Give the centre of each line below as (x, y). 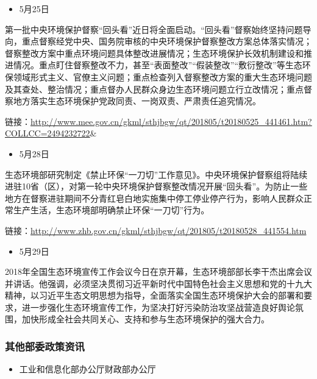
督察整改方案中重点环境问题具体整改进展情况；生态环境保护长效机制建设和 (154, 53)
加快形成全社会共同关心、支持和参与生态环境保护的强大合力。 (145, 319)
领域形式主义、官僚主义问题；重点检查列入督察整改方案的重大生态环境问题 (162, 76)
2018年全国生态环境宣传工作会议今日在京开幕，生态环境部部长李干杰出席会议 (158, 271)
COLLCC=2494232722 (48, 133)
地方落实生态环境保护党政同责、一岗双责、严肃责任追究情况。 (137, 101)
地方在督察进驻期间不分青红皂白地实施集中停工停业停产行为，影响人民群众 (154, 198)
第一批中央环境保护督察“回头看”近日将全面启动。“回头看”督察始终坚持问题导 (158, 29)
